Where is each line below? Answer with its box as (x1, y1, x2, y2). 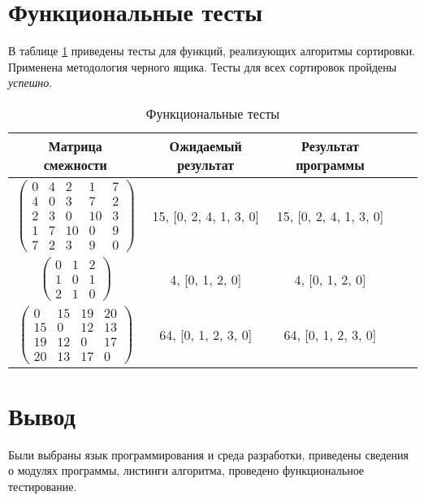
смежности (43, 154, 107, 174)
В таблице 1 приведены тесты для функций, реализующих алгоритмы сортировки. (8, 42, 416, 59)
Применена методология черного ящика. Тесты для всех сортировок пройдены (8, 58, 397, 75)
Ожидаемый (169, 136, 242, 155)
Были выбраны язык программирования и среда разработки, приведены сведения (8, 446, 409, 463)
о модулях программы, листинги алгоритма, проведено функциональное (8, 462, 365, 479)
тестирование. (8, 477, 77, 494)
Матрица (48, 136, 102, 155)
